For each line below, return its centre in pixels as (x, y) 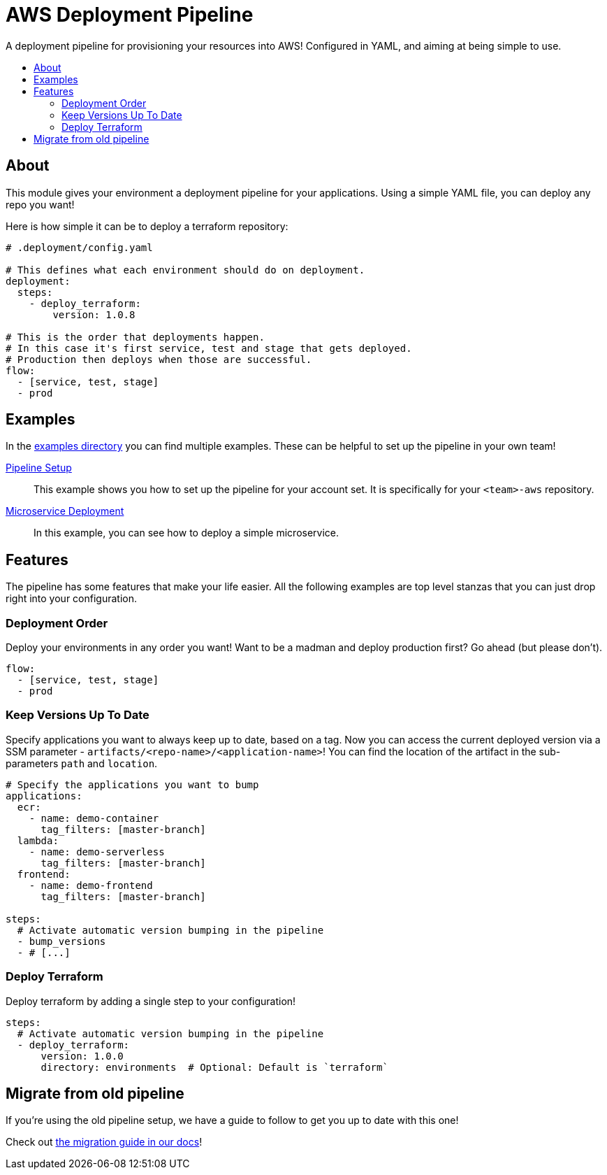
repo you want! (40, 204)
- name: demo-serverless (97, 852)
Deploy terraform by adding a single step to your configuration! (151, 1001)
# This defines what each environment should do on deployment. (185, 270)
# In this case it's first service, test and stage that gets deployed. (209, 348)
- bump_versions (61, 941)
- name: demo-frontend (91, 885)
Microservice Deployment (65, 511)
